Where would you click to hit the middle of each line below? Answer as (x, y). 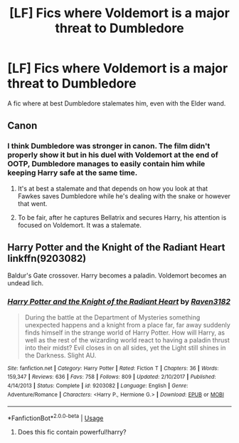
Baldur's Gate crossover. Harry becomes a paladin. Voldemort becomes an (117, 275)
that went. (32, 203)
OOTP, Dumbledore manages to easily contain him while (106, 164)
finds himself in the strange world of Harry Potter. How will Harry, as (125, 332)
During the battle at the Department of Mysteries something (112, 317)
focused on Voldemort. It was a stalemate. (80, 225)
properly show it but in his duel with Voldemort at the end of (113, 155)
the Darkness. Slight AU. (60, 355)
